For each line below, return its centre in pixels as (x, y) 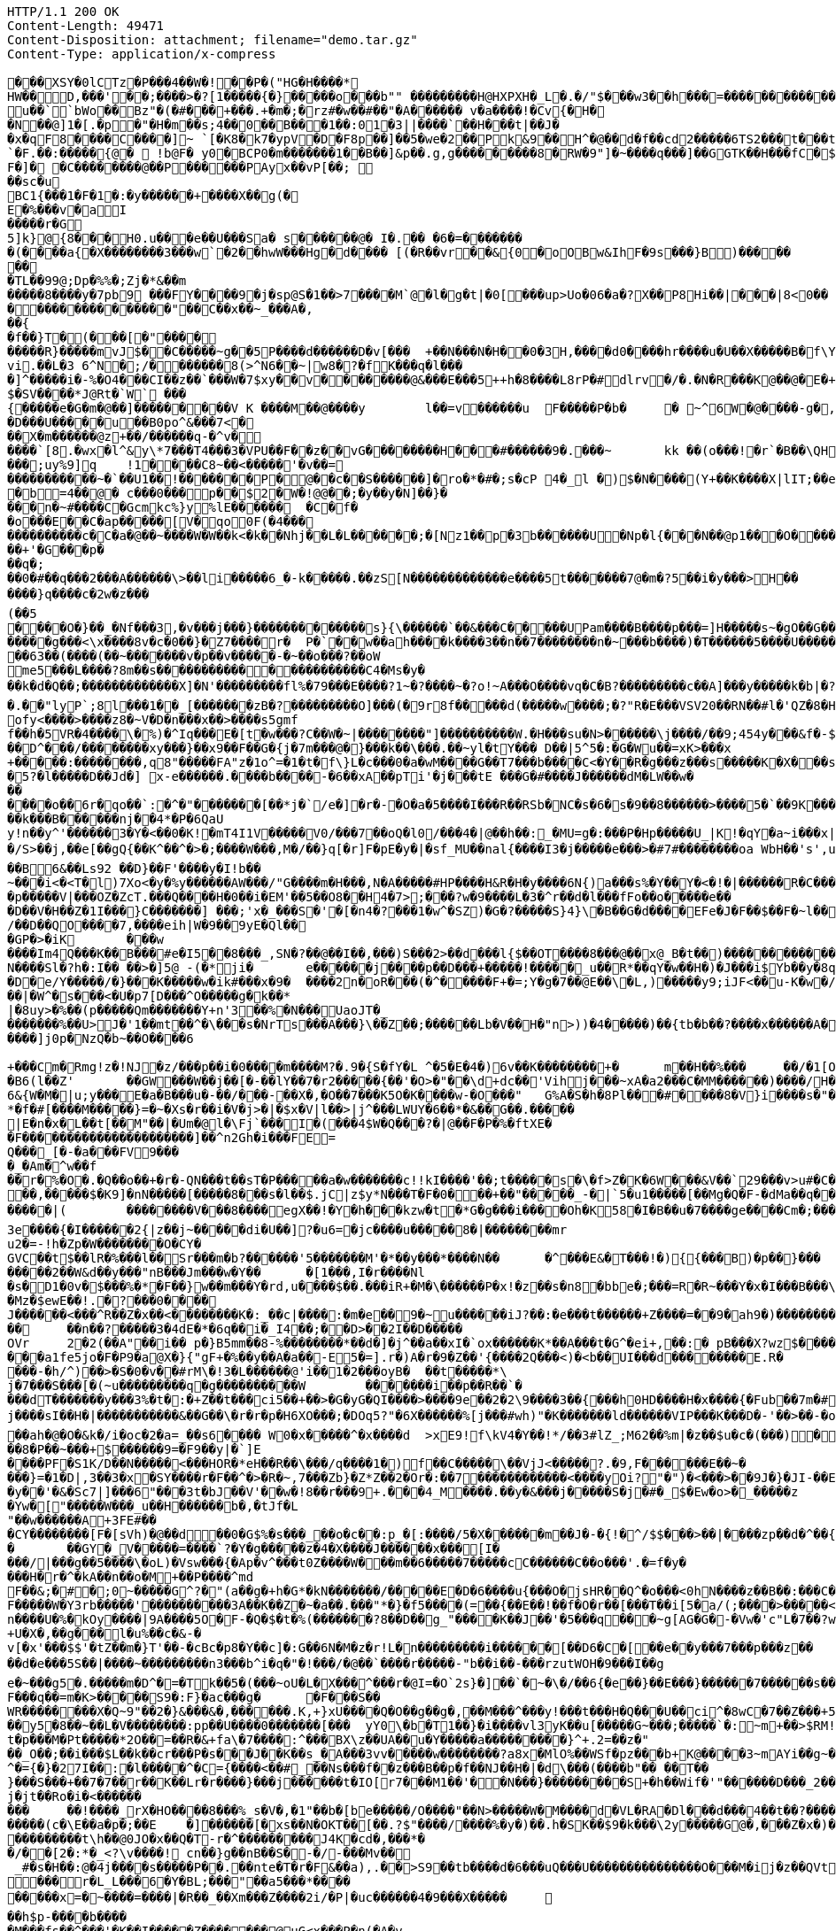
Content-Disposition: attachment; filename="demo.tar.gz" (213, 40)
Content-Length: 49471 (86, 26)
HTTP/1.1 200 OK (63, 12)
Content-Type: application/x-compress (142, 54)
